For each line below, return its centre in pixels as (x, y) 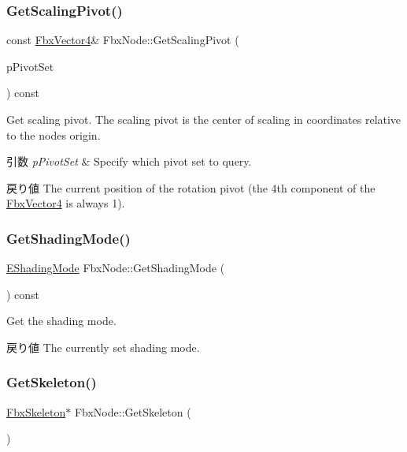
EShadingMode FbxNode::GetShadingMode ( (116, 268)
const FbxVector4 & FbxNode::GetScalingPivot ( (123, 40)
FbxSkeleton (36, 411)
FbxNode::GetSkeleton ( (133, 411)
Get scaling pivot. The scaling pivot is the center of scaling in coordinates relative (204, 119)
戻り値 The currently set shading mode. (103, 347)
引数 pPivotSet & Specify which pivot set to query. (129, 161)
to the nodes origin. (54, 134)
